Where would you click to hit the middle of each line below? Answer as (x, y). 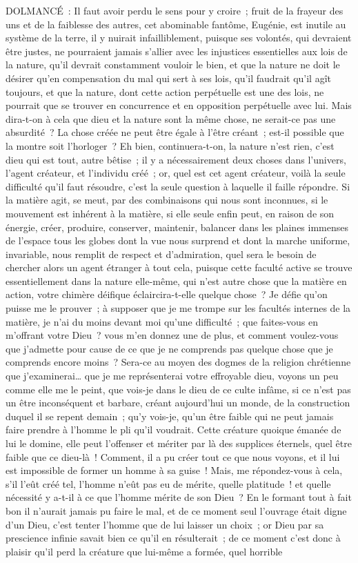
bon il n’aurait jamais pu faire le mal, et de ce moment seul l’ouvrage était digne (176, 510)
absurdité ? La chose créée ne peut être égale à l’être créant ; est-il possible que (175, 132)
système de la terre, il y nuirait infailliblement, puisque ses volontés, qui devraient (179, 38)
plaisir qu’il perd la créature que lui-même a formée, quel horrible (144, 551)
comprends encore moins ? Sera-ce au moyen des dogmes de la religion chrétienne (178, 362)
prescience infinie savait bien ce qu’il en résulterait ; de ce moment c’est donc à (173, 538)
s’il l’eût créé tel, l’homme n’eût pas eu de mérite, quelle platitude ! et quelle (168, 483)
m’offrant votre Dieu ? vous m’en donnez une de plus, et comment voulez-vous (172, 335)
